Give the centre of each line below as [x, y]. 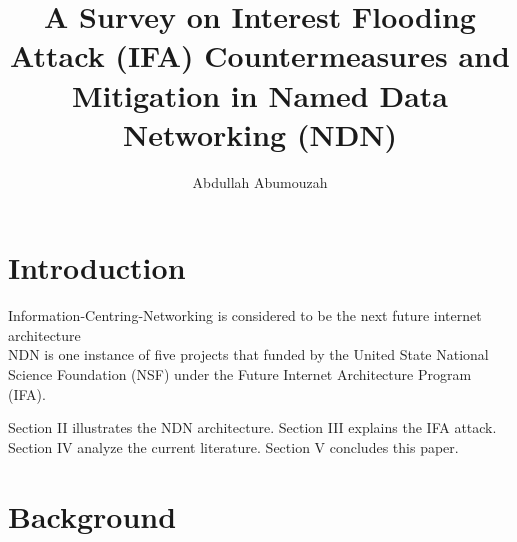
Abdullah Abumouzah [260, 181]
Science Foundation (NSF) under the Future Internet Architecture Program [240, 374]
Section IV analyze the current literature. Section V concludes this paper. [233, 446]
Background [92, 515]
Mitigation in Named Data [260, 94]
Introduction [97, 267]
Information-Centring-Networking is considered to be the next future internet [245, 315]
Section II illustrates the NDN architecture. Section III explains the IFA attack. [252, 427]
